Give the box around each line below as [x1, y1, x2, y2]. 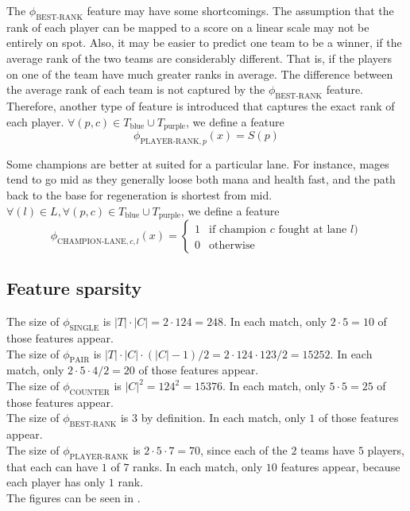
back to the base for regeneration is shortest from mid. [6, 187, 273, 203]
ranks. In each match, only [133, 458, 263, 474]
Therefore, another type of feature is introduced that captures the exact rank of [6, 97, 395, 114]
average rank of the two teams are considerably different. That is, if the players [6, 49, 393, 66]
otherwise [209, 240, 255, 252]
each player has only [6, 474, 106, 490]
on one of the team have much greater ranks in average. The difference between [6, 65, 393, 82]
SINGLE [69, 324, 99, 333]
